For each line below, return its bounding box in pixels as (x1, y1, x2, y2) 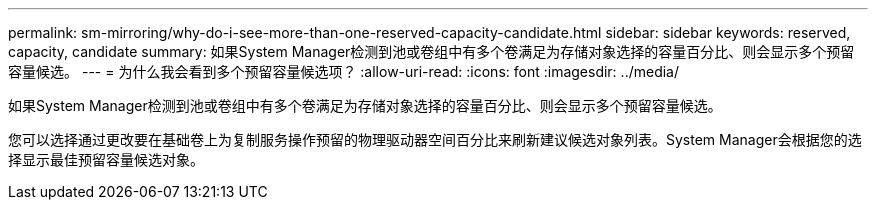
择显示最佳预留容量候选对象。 (8, 151, 204, 168)
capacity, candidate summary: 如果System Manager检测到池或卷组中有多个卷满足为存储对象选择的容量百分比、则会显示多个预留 (8, 43, 855, 60)
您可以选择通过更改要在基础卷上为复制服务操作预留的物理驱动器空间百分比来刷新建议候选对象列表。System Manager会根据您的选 (8, 131, 862, 148)
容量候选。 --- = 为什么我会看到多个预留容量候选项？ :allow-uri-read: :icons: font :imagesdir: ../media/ (8, 63, 680, 80)
